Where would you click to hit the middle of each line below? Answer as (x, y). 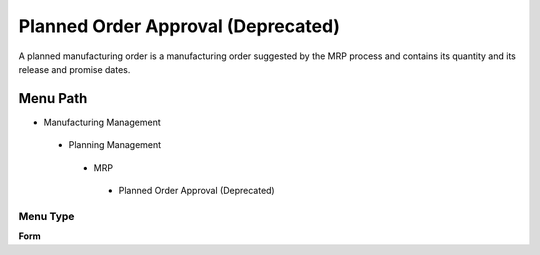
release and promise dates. (74, 69)
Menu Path (53, 98)
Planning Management (115, 145)
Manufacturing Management (102, 122)
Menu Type (46, 216)
